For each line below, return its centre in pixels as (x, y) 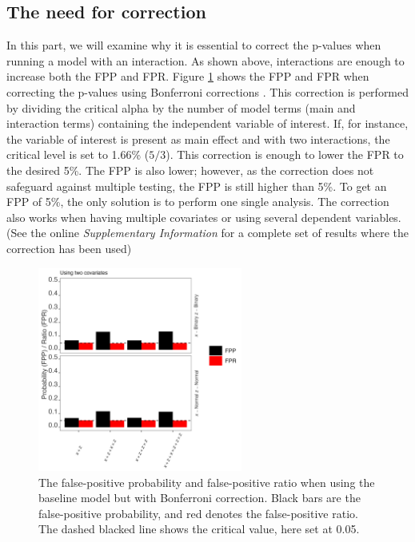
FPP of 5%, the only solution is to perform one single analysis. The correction (198, 202)
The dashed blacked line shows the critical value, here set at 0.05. (199, 529)
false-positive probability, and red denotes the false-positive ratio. (198, 513)
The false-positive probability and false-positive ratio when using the (207, 482)
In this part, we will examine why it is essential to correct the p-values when (194, 45)
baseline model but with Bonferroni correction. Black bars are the (200, 498)
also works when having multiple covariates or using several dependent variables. (204, 217)
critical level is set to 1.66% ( (78, 154)
